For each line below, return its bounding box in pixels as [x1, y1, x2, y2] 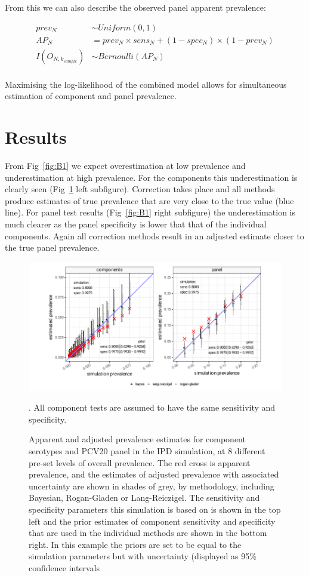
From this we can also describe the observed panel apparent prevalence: [5, 1, 266, 13]
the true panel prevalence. [5, 241, 100, 254]
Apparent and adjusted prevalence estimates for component [29, 433, 246, 445]
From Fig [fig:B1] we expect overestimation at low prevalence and [5, 159, 246, 172]
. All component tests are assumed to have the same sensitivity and [29, 401, 276, 414]
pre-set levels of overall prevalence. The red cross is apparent [29, 456, 251, 469]
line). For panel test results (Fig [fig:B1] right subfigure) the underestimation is [5, 206, 296, 218]
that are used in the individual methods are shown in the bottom [29, 526, 267, 539]
